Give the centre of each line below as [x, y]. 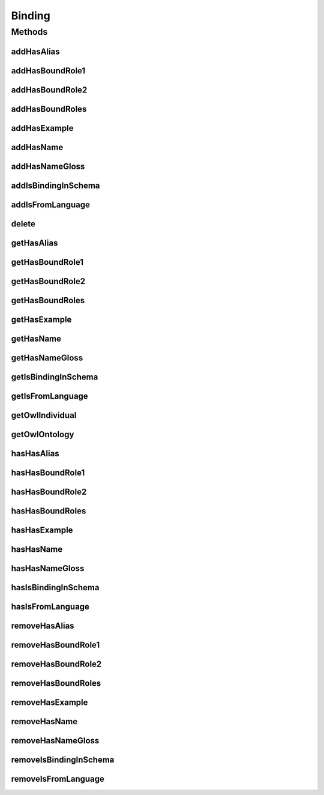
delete [23, 224]
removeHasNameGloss [55, 741]
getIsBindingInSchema [55, 377]
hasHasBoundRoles [49, 511]
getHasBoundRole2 [48, 281]
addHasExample [43, 128]
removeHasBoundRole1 [55, 645]
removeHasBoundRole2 [56, 664]
